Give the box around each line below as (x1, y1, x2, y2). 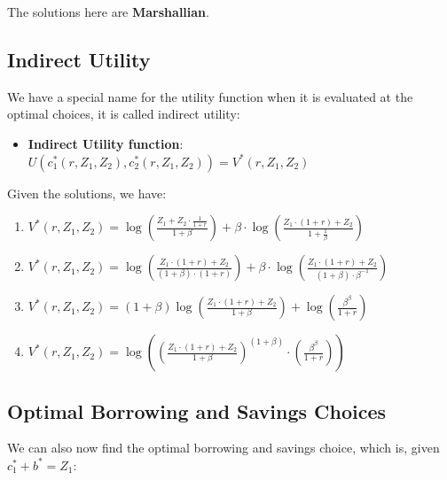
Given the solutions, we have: (7, 183, 167, 202)
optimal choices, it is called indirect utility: (7, 105, 240, 123)
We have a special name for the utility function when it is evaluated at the (7, 87, 413, 105)
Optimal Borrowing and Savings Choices (7, 397, 387, 424)
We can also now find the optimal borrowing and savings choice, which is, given (7, 438, 440, 457)
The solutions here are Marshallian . (7, 3, 209, 20)
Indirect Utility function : (27, 134, 184, 152)
